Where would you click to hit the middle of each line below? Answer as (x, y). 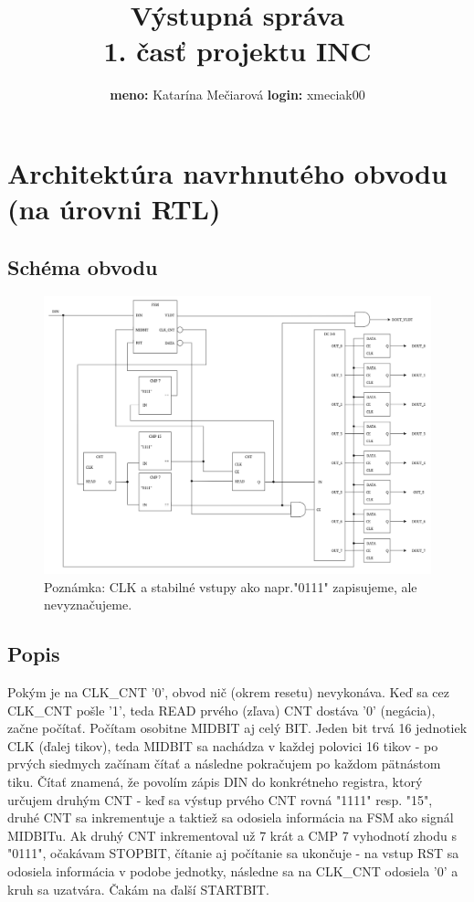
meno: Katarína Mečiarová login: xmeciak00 (237, 95)
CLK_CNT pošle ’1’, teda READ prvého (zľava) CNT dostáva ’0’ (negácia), (221, 710)
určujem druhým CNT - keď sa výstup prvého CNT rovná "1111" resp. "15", (220, 799)
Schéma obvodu (83, 266)
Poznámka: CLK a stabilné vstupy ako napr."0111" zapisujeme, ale (231, 586)
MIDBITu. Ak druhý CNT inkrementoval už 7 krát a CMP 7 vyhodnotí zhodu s (232, 835)
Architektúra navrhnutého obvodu (227, 172)
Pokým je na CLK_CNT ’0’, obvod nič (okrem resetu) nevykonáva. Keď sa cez (228, 691)
